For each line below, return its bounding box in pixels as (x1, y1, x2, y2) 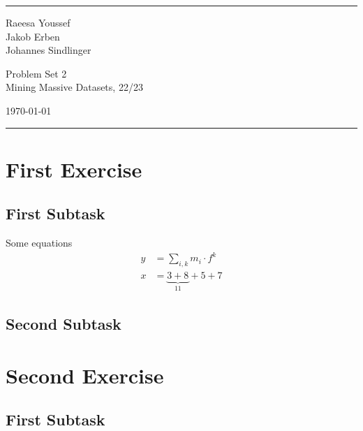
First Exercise (6, 154, 142, 183)
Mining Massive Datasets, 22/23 (6, 80, 143, 94)
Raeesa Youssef (6, 15, 71, 29)
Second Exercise (6, 360, 164, 389)
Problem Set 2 (6, 66, 67, 80)
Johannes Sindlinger (6, 43, 91, 57)
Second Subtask (6, 312, 121, 334)
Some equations (6, 235, 73, 250)
